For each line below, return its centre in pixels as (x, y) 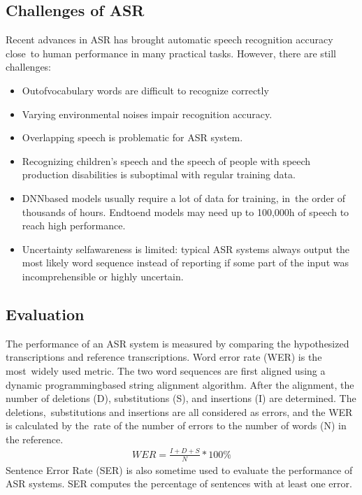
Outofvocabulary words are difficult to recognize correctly (145, 90)
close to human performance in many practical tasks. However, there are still (171, 53)
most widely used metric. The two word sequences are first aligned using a (166, 370)
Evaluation (45, 314)
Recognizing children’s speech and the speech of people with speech (166, 160)
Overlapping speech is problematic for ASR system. (132, 137)
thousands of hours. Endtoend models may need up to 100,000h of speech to (186, 211)
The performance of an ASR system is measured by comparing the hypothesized (178, 343)
